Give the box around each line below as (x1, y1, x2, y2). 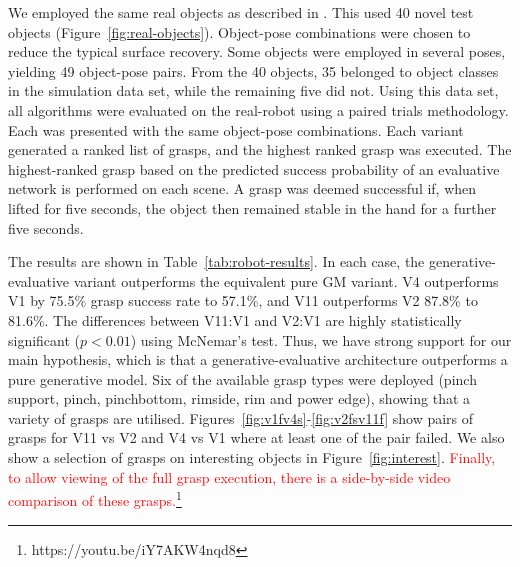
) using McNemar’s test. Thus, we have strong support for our (130, 329, 512, 350)
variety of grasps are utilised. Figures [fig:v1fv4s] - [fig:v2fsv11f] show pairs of (8, 407, 474, 428)
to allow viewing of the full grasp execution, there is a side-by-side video (8, 466, 451, 487)
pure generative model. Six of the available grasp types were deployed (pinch (8, 368, 477, 389)
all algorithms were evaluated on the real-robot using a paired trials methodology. (8, 99, 509, 120)
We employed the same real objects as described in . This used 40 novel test (8, 2, 474, 22)
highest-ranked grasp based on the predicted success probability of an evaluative (8, 158, 500, 179)
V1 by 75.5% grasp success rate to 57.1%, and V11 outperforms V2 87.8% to (8, 290, 478, 311)
